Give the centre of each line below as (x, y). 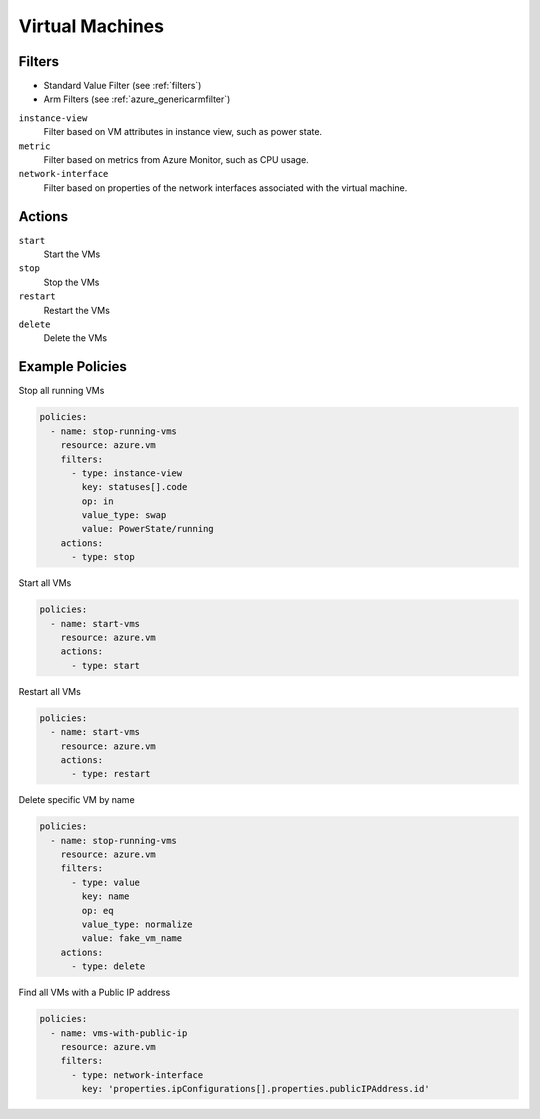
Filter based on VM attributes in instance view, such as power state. (183, 132)
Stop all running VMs (61, 391)
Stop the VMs (71, 282)
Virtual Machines (91, 26)
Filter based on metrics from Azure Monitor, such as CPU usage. (176, 160)
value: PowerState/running (147, 529)
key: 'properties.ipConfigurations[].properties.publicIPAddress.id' (255, 1089)
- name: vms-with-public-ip (119, 1033)
